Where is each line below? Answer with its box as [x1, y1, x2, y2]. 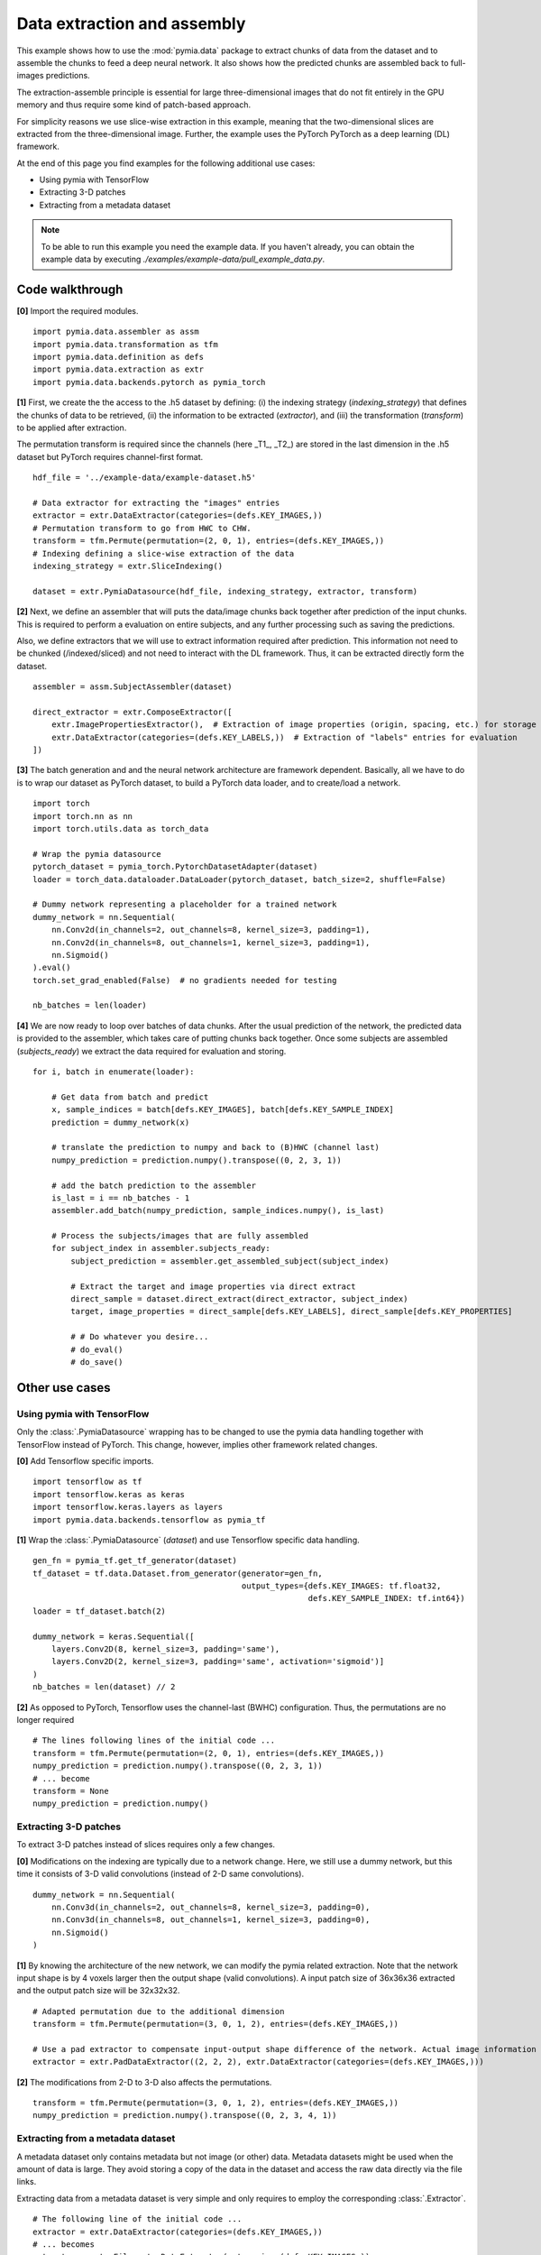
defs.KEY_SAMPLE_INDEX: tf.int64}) [307, 1593, 466, 1604]
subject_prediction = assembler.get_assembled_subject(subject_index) [70, 1256, 390, 1266]
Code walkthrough [16, 281, 124, 297]
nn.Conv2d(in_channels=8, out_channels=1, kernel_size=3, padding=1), [50, 937, 371, 947]
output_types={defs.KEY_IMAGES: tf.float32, [241, 1581, 442, 1591]
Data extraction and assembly [16, 14, 246, 33]
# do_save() [70, 1358, 124, 1367]
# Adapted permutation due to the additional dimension [32, 2006, 285, 2016]
